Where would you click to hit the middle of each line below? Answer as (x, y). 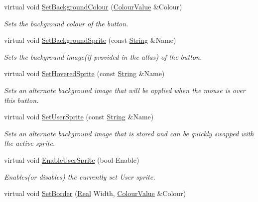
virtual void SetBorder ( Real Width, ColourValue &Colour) (95, 193)
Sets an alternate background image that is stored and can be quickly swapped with (129, 133)
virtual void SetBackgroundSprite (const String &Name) (90, 40)
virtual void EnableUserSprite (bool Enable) (72, 159)
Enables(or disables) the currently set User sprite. (80, 176)
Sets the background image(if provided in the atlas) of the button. (103, 56)
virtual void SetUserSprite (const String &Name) (79, 117)
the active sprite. (30, 143)
